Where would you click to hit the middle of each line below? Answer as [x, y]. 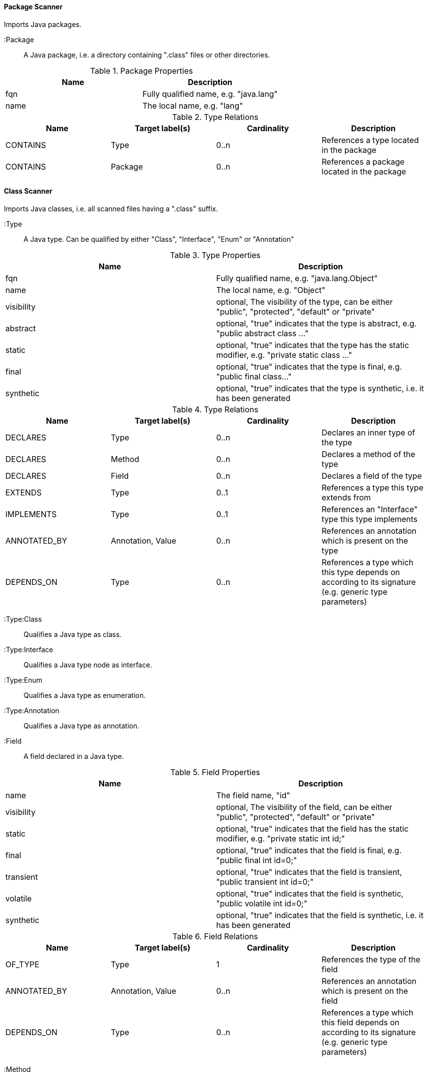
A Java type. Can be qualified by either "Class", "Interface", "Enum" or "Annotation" [159, 239]
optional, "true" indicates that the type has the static [313, 345]
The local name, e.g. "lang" [193, 105]
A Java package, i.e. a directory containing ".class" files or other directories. [147, 55]
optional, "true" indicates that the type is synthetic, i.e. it [320, 388]
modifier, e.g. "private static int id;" [281, 838]
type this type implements [370, 519]
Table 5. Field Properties [215, 772]
